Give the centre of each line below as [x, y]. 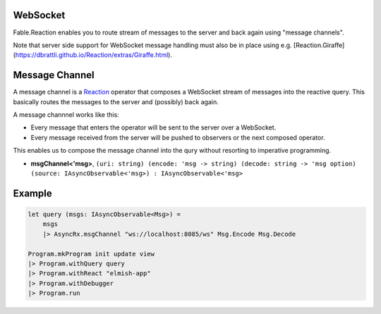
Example [32, 193]
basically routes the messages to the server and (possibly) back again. [116, 101]
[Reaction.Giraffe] [319, 45]
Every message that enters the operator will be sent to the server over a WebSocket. [153, 127]
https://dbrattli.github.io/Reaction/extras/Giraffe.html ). [94, 55]
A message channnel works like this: [66, 114]
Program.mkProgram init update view [91, 254]
